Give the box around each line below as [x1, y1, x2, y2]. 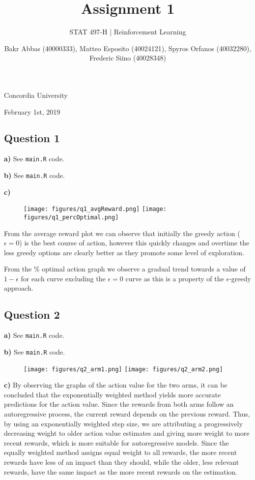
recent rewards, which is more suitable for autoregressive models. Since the [4, 437, 229, 448]
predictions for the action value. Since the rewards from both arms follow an [4, 399, 234, 409]
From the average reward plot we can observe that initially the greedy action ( [4, 228, 240, 238]
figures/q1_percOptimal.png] [24, 213, 119, 221]
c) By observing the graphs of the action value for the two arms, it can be [4, 380, 227, 390]
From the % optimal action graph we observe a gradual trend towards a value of [4, 264, 246, 274]
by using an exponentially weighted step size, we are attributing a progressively [4, 418, 243, 428]
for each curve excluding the [21, 273, 106, 283]
